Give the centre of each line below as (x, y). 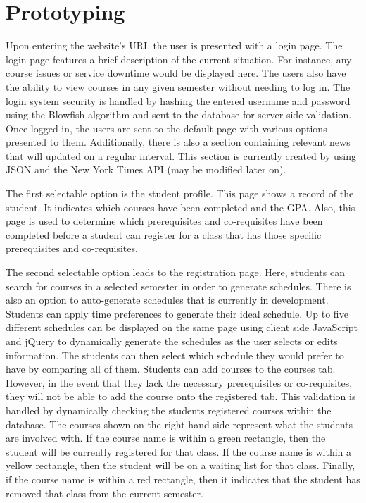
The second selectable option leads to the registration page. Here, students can (175, 272)
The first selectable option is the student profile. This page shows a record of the (180, 193)
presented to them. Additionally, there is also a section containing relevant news (178, 142)
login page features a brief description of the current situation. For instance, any (179, 59)
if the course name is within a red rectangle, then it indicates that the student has (183, 479)
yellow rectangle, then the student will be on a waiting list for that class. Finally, (181, 465)
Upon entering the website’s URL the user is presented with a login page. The (174, 45)
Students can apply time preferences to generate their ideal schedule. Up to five (177, 313)
